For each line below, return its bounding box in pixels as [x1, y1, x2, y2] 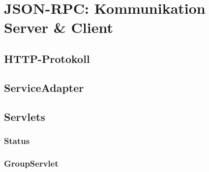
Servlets [4, 109, 45, 124]
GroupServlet [4, 157, 59, 169]
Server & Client [4, 17, 113, 37]
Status [4, 134, 30, 146]
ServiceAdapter [4, 80, 84, 95]
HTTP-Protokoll [4, 51, 90, 66]
